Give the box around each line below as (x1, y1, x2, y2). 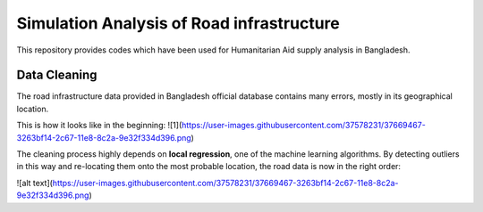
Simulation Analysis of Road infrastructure (16, 13, 340, 33)
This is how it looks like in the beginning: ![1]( (16, 120, 182, 131)
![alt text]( (16, 177, 54, 188)
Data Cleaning (16, 68, 97, 83)
